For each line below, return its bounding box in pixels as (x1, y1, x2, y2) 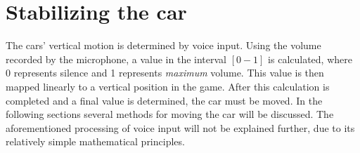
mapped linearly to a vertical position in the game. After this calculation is (6, 79, 330, 93)
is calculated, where (268, 51, 352, 66)
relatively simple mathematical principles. (6, 134, 185, 149)
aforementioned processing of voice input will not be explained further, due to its (6, 120, 355, 135)
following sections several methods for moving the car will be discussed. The (6, 107, 334, 121)
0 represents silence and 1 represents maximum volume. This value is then (6, 65, 324, 80)
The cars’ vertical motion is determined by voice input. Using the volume (6, 38, 321, 53)
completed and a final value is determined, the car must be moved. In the (6, 93, 323, 107)
